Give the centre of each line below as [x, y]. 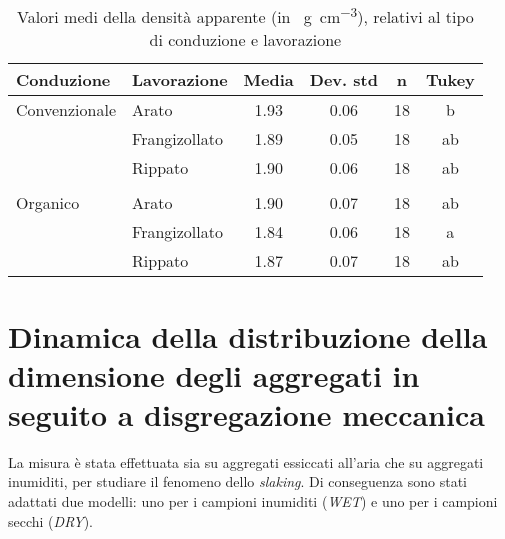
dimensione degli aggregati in [214, 374]
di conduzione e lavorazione [245, 40]
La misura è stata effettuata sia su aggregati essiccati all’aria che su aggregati [246, 461]
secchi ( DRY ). [51, 520]
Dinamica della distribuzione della [248, 335]
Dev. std [343, 80]
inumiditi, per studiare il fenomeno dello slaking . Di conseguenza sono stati [238, 481]
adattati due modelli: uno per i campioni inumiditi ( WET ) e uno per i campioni [253, 501]
